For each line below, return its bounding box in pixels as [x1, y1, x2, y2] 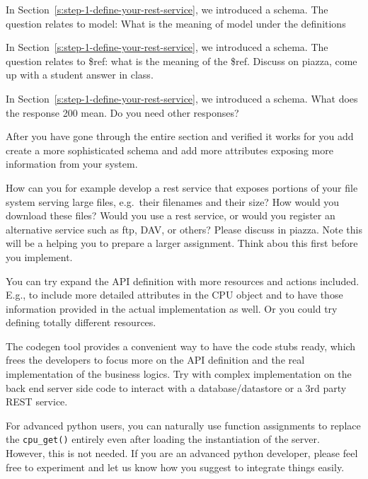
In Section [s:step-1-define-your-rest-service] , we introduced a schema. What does [6, 91, 358, 105]
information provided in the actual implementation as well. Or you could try [6, 301, 338, 316]
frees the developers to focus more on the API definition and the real [6, 352, 305, 367]
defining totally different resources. [6, 315, 156, 330]
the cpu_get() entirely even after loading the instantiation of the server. [6, 432, 320, 446]
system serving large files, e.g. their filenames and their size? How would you [6, 194, 340, 209]
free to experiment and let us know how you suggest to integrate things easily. [6, 459, 345, 474]
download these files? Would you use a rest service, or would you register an [6, 208, 335, 223]
